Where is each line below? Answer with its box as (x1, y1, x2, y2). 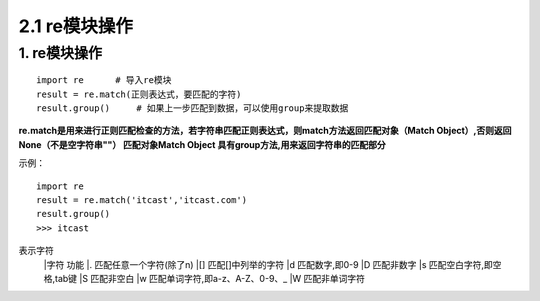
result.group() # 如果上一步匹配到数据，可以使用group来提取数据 (36, 102, 349, 114)
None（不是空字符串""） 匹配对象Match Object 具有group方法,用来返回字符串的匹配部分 (18, 138, 386, 150)
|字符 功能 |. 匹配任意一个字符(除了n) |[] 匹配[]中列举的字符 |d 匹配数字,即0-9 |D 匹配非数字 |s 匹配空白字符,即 (43, 258, 494, 270)
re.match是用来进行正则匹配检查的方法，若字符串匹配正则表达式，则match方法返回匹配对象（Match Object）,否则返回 (18, 125, 512, 137)
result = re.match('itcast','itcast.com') (36, 194, 248, 205)
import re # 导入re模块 (36, 75, 172, 86)
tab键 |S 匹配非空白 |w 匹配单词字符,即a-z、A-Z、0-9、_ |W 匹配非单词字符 (55, 272, 365, 284)
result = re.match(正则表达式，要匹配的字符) (36, 88, 242, 100)
